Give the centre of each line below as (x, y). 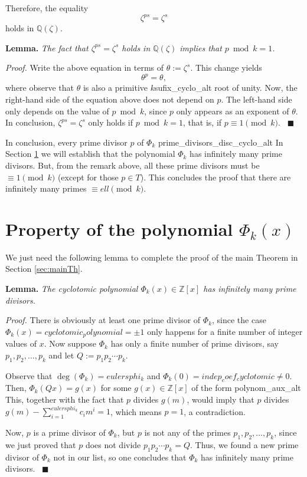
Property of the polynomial (119, 228)
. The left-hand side (257, 99)
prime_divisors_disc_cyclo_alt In (221, 142)
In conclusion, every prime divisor (66, 142)
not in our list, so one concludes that (120, 457)
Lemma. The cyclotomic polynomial (72, 289)
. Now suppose (70, 343)
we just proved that (41, 444)
